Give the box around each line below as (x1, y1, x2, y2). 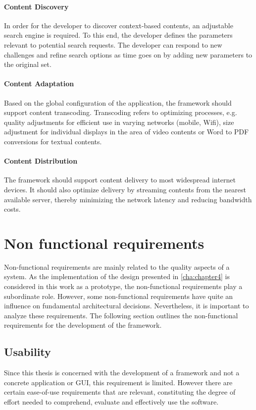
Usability (4, 344, 51, 359)
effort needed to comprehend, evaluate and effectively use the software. (4, 396, 219, 407)
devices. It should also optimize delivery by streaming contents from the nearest (4, 184, 247, 194)
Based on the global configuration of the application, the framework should (4, 97, 232, 108)
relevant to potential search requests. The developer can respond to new (4, 39, 222, 50)
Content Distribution (4, 156, 78, 166)
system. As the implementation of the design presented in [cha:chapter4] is (4, 271, 230, 282)
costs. (4, 204, 21, 214)
